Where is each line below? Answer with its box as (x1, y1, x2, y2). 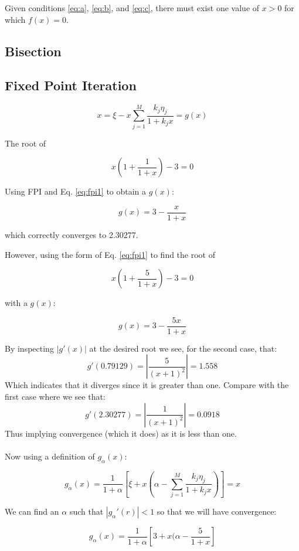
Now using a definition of (5, 450, 95, 462)
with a (5, 297, 28, 309)
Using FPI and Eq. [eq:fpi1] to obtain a (5, 185, 147, 198)
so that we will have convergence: (157, 505, 277, 518)
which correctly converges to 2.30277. (5, 228, 138, 240)
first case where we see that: (5, 390, 106, 403)
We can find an (5, 505, 59, 518)
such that (69, 505, 104, 518)
